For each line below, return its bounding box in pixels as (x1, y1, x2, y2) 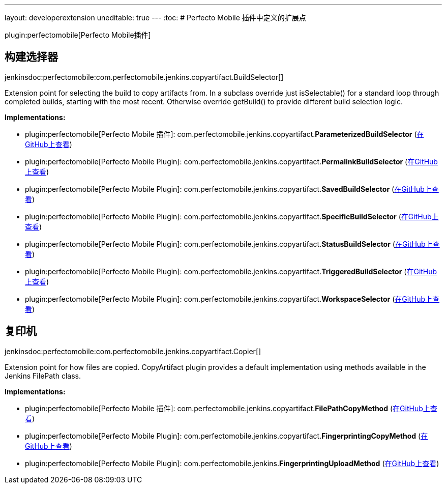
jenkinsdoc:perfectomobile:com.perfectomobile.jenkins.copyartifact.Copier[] (5, 347, 261, 356)
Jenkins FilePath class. (5, 371, 81, 380)
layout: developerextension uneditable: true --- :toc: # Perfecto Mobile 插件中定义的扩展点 (5, 13, 306, 22)
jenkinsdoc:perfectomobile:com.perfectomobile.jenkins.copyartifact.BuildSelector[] (5, 72, 284, 81)
